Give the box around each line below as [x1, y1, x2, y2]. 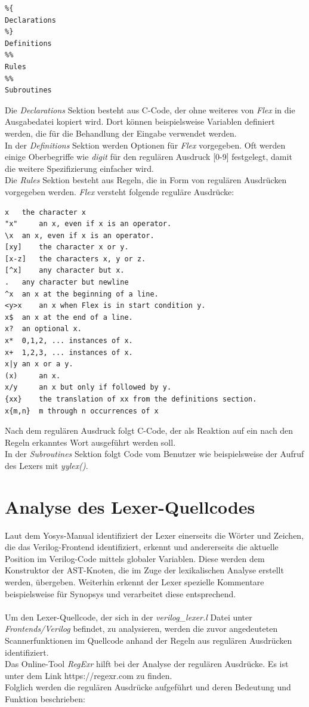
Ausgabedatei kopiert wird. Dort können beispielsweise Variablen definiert [5, 115, 275, 128]
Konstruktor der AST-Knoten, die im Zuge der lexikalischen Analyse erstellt [5, 564, 284, 576]
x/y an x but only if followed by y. [5, 383, 172, 392]
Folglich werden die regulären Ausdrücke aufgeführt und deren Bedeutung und [5, 681, 291, 693]
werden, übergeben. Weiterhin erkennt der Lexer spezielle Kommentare [5, 576, 264, 588]
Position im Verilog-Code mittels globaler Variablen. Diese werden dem [5, 552, 265, 564]
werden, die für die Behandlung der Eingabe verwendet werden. [5, 126, 237, 139]
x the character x [5, 208, 86, 217]
